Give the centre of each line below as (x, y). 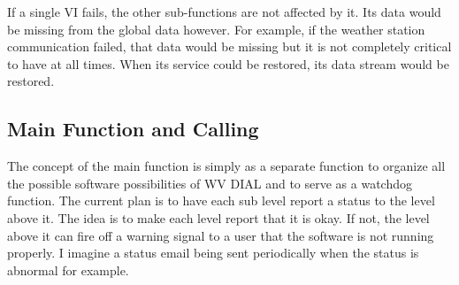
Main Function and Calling (133, 129)
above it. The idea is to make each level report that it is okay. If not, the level (218, 217)
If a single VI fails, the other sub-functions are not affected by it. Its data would (224, 12)
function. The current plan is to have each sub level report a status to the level (221, 200)
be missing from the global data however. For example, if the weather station (216, 29)
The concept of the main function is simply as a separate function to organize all (226, 166)
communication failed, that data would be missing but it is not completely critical (229, 46)
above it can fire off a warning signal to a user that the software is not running (221, 235)
